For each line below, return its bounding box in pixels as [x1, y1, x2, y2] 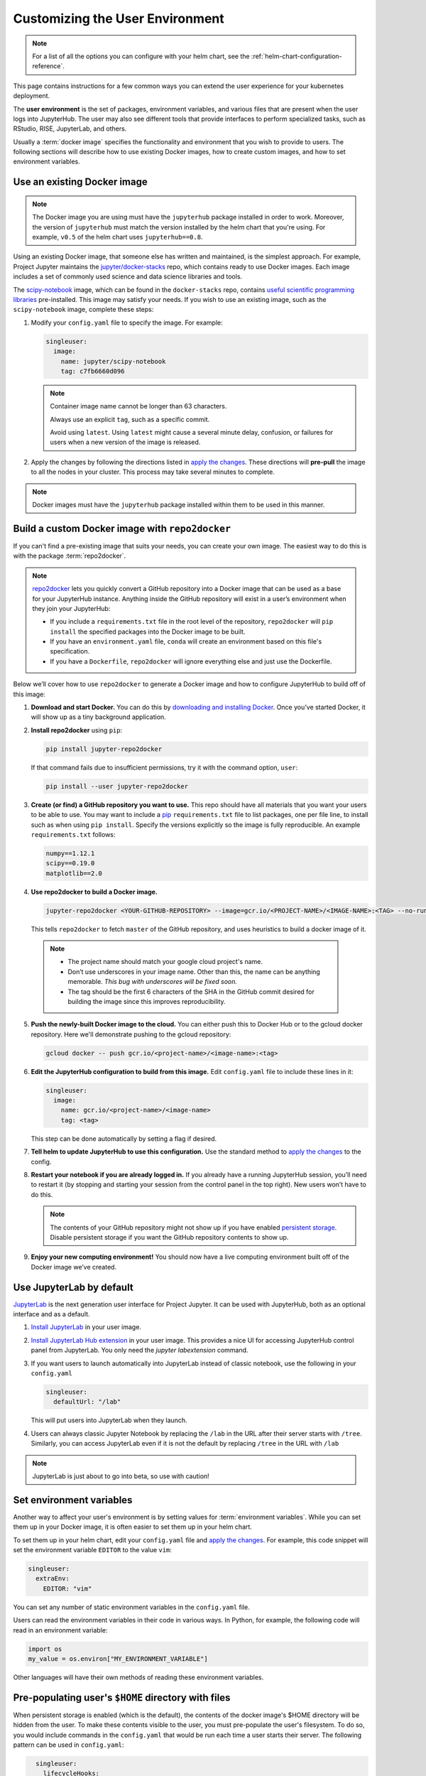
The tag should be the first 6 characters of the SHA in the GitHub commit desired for [67, 987, 315, 996]
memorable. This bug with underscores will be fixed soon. [67, 978, 238, 986]
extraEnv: [35, 1574, 70, 1583]
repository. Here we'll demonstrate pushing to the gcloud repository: [31, 1030, 231, 1039]
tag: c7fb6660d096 [60, 367, 125, 375]
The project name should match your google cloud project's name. [67, 958, 263, 966]
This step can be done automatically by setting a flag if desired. [31, 1134, 217, 1143]
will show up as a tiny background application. [31, 713, 166, 721]
